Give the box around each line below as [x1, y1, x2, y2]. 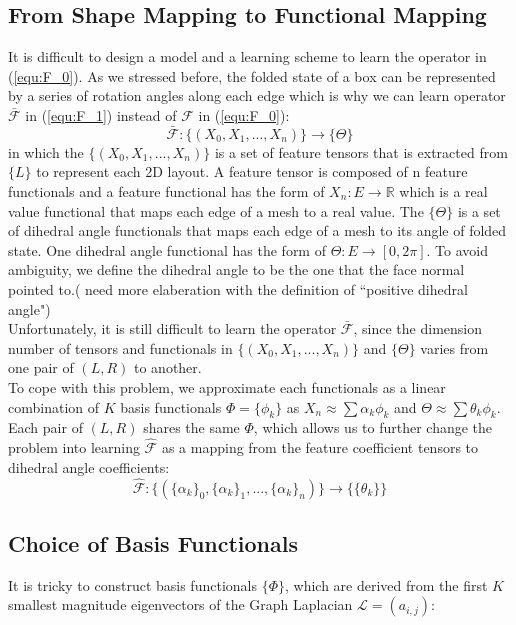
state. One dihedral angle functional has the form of [8, 239, 326, 260]
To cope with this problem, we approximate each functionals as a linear [8, 376, 446, 397]
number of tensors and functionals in [8, 337, 233, 358]
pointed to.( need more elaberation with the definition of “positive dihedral [8, 278, 468, 299]
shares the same [143, 417, 240, 438]
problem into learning [8, 437, 140, 458]
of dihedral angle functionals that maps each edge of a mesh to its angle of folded [8, 220, 507, 241]
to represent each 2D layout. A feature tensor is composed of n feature [36, 161, 468, 182]
